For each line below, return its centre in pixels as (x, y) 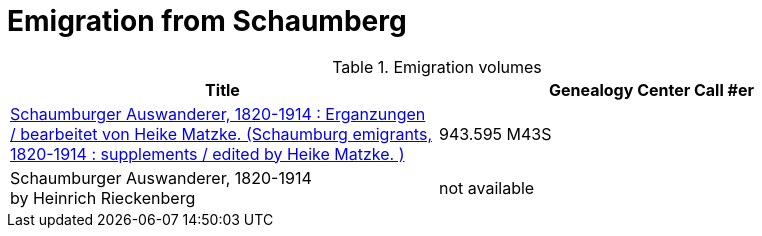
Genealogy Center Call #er (651, 89)
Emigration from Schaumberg (207, 21)
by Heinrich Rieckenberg (103, 197)
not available (487, 187)
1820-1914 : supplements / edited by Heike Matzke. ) (207, 153)
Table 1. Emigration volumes (437, 66)
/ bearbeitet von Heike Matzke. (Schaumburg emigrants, (221, 133)
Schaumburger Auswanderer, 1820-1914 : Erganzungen (218, 113)
